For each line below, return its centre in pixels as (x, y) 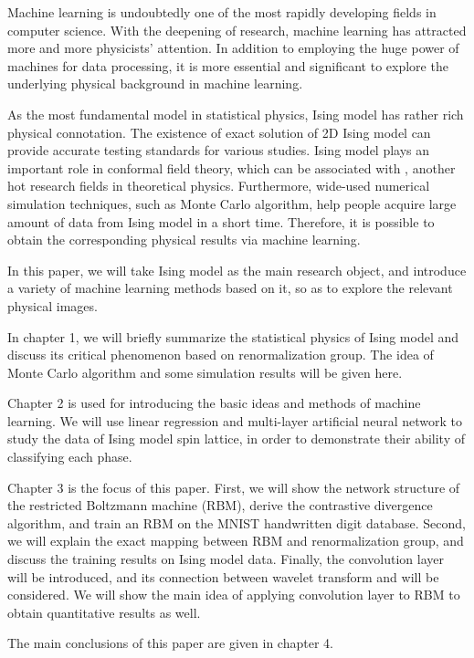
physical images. (53, 305)
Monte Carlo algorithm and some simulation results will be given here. (205, 372)
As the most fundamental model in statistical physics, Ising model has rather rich (236, 114)
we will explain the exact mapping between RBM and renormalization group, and (236, 541)
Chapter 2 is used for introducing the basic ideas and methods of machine (214, 403)
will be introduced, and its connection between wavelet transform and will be (223, 576)
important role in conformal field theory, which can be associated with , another (232, 167)
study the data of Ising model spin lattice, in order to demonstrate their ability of (236, 439)
